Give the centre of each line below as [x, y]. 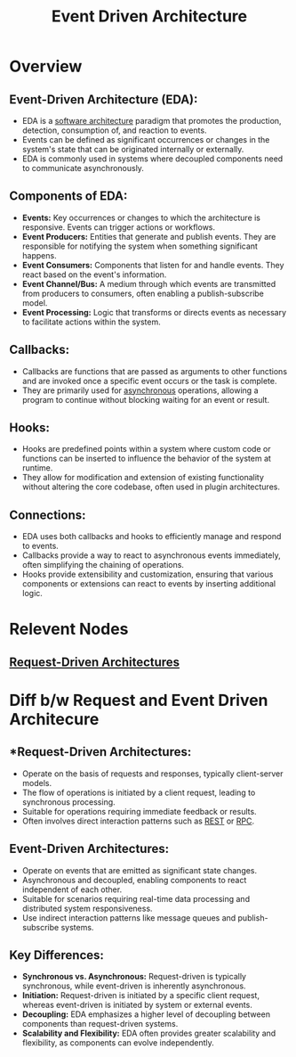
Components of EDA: [68, 197]
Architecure [54, 720]
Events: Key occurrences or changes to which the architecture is [141, 217]
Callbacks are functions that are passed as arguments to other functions [154, 371]
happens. [39, 255]
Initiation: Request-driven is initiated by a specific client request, [141, 996]
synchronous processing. [68, 802]
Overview [46, 66]
